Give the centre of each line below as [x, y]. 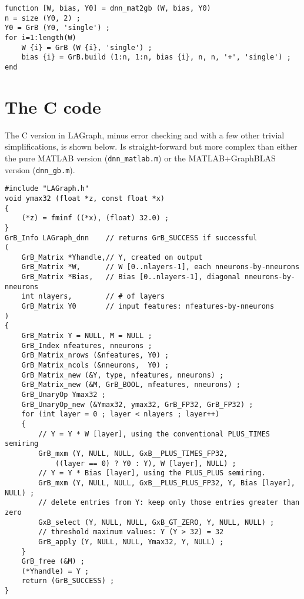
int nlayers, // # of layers [93, 297]
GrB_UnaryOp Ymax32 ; [64, 395]
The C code [53, 106]
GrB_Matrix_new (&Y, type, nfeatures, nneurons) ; [123, 375]
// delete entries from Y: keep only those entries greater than [169, 503]
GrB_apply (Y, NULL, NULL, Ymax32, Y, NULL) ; [131, 542]
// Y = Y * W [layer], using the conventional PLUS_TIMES [154, 434]
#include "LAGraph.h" [47, 189]
